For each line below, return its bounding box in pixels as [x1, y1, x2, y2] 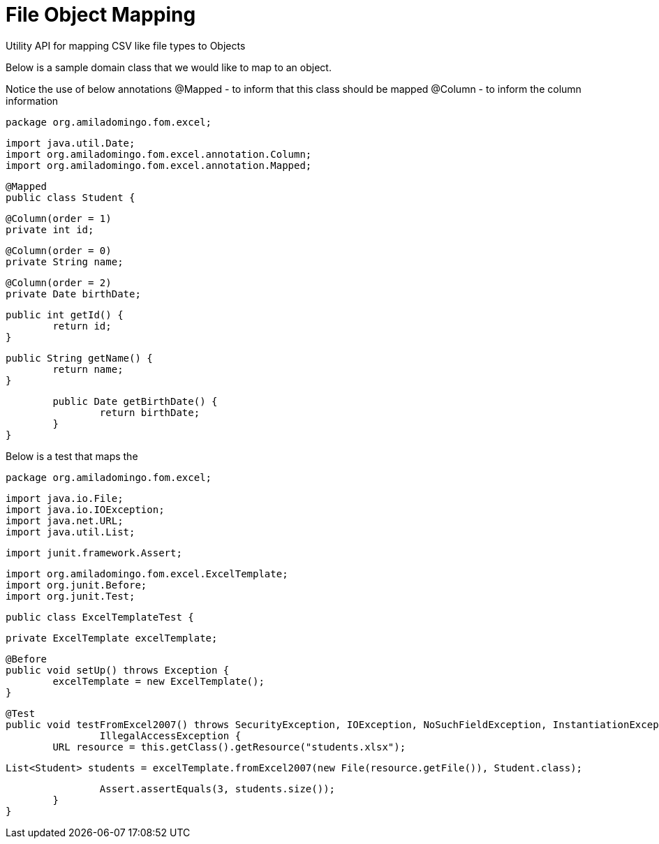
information [6, 94, 59, 107]
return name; [52, 363, 124, 375]
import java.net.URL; [6, 514, 124, 526]
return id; [52, 320, 112, 332]
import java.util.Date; [6, 137, 135, 149]
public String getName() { [6, 352, 153, 364]
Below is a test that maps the [6, 450, 138, 462]
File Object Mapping [6, 3, 196, 27]
